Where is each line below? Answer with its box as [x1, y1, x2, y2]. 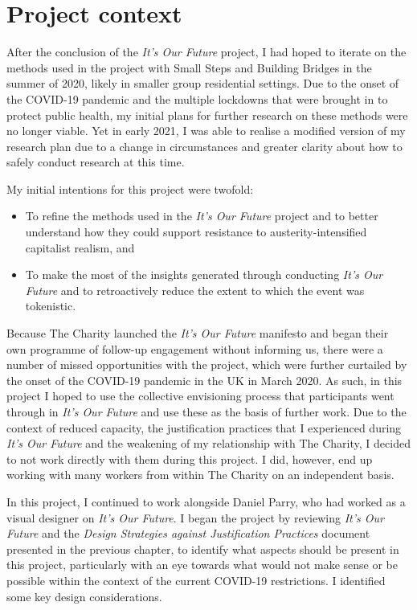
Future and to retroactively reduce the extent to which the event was [25, 281, 365, 298]
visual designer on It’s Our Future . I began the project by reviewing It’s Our [6, 509, 384, 526]
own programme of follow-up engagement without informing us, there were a [6, 340, 383, 357]
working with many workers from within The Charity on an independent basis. [6, 466, 395, 483]
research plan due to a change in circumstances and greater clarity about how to [6, 137, 403, 154]
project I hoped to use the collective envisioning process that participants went [6, 387, 395, 404]
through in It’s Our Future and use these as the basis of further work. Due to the [6, 403, 407, 420]
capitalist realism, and [25, 239, 135, 256]
